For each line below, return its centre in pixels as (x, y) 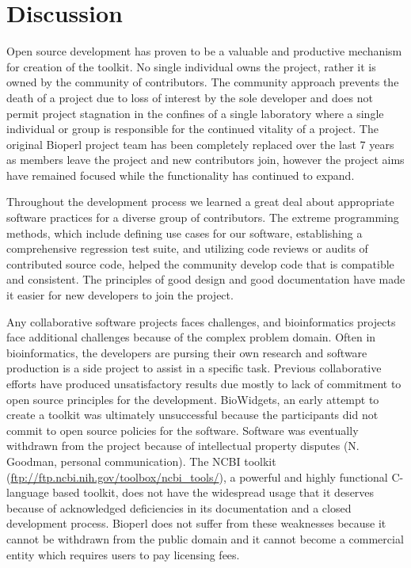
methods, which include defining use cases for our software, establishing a (185, 233)
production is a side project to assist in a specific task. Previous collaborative (194, 368)
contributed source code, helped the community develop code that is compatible (200, 263)
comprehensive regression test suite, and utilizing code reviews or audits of (187, 248)
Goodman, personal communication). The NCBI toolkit (141, 461)
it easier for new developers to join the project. (120, 295)
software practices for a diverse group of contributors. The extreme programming (203, 217)
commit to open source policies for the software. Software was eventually (183, 430)
